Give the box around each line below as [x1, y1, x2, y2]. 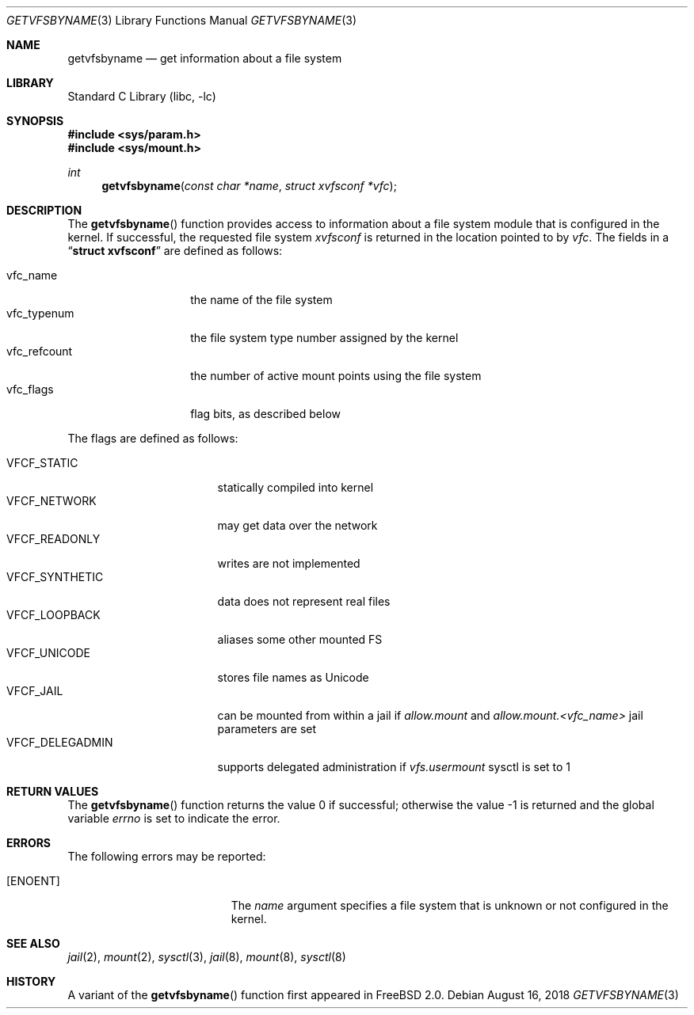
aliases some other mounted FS [217, 633, 383, 646]
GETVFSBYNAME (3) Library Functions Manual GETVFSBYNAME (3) [6, 13, 357, 27]
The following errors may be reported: [67, 850, 266, 863]
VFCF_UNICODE [6, 646, 90, 660]
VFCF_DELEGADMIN [6, 736, 113, 749]
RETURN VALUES [6, 785, 99, 798]
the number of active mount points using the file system [190, 369, 482, 382]
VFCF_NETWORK [6, 494, 97, 507]
